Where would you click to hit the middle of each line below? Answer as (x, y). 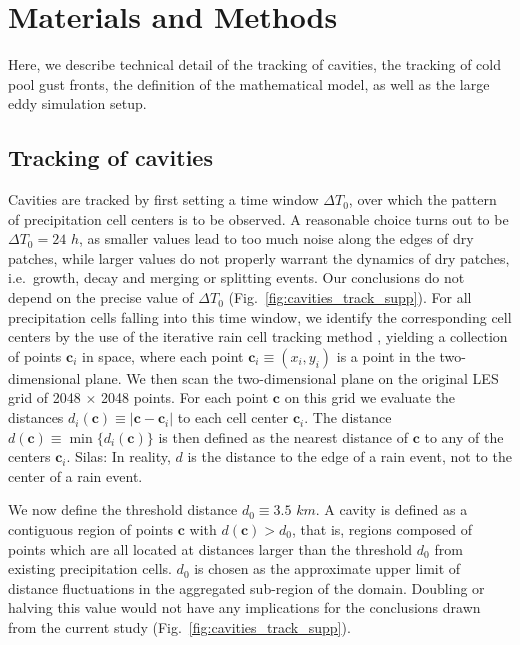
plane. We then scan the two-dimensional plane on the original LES (292, 377)
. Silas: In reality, (118, 456)
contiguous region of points (91, 529)
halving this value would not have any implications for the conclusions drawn (244, 607)
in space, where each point (163, 355)
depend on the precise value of (101, 297)
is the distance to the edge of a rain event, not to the (349, 456)
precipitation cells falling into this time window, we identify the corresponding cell (260, 316)
